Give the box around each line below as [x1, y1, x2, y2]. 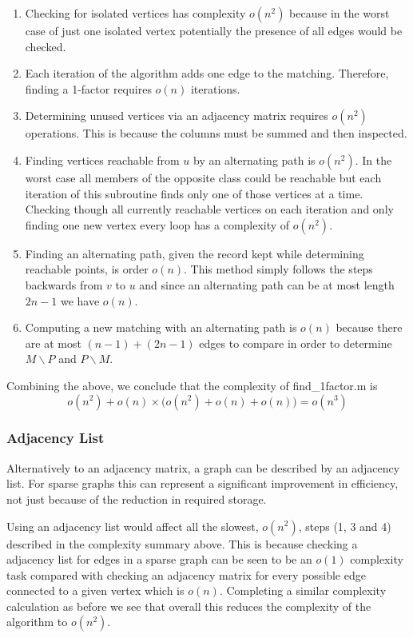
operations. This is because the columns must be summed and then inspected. [25, 125, 407, 142]
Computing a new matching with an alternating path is [25, 319, 297, 336]
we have [60, 292, 100, 309]
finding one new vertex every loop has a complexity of [25, 216, 290, 233]
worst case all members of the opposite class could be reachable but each [25, 169, 382, 185]
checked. [25, 38, 66, 54]
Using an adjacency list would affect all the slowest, [6, 517, 259, 534]
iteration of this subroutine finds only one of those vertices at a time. [25, 185, 363, 201]
